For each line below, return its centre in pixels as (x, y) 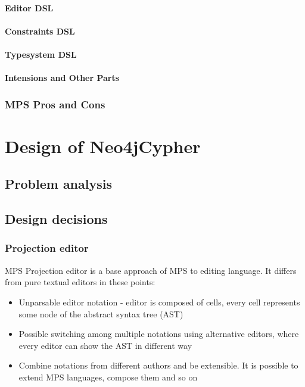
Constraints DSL (40, 31)
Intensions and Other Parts (62, 78)
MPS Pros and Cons (55, 104)
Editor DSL (29, 7)
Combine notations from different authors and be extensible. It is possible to (158, 365)
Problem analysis (58, 184)
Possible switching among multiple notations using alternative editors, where (159, 334)
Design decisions (56, 219)
